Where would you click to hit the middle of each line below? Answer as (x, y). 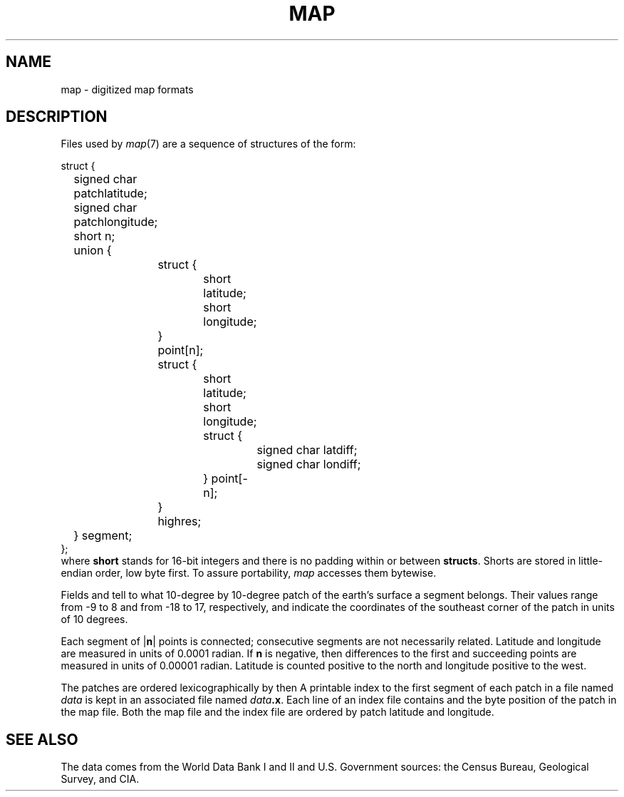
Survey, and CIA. (100, 779)
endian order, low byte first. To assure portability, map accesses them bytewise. (249, 573)
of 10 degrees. (94, 619)
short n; (94, 236)
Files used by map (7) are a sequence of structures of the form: (208, 144)
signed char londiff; (309, 464)
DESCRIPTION (57, 117)
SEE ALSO (42, 739)
